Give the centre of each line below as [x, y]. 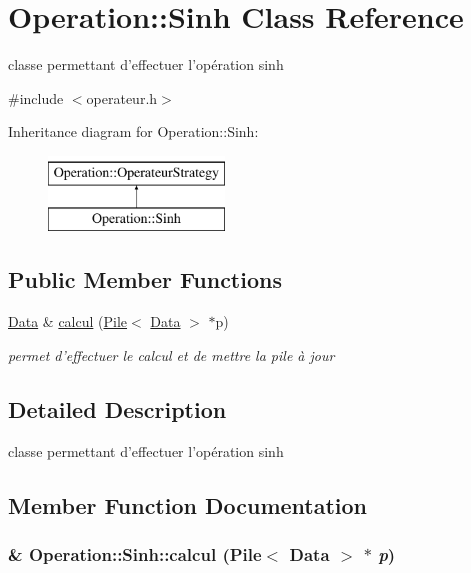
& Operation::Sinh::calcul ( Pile [135, 553]
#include [36, 97]
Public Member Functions [145, 279]
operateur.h [122, 97]
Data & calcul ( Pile [68, 321]
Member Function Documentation [188, 504]
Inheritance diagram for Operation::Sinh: [133, 131]
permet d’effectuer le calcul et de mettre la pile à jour [171, 354]
